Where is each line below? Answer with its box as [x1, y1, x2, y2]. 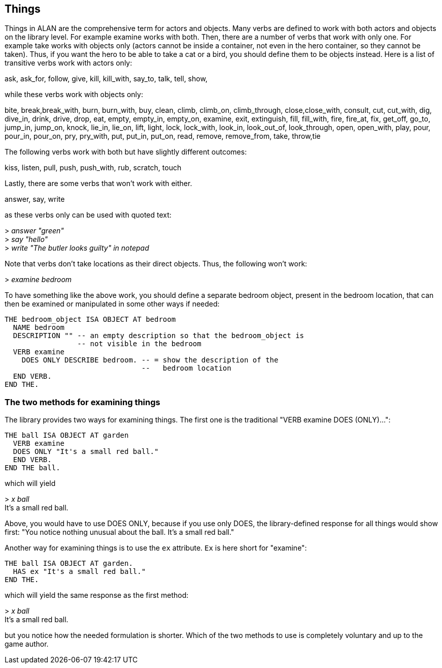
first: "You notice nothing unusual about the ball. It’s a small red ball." [5, 528, 234, 537]
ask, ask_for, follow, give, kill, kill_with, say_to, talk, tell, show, [5, 74, 208, 83]
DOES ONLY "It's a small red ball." [13, 447, 159, 456]
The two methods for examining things [5, 397, 160, 407]
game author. [5, 640, 49, 649]
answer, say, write [5, 195, 65, 204]
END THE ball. [5, 464, 60, 472]
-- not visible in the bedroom [77, 340, 201, 348]
